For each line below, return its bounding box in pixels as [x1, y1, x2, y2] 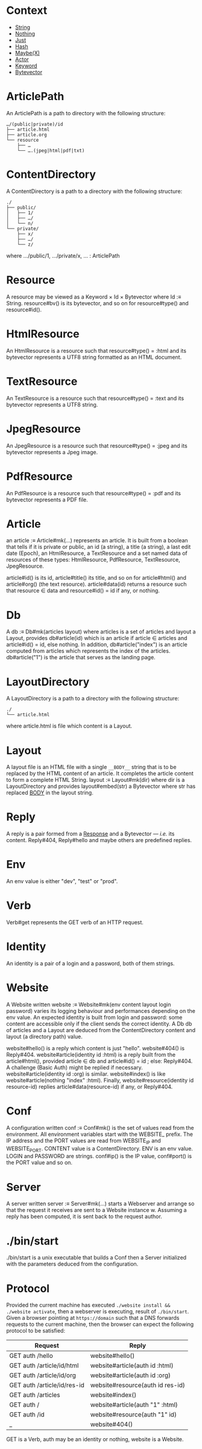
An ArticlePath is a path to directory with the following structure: [6, 109, 166, 116]
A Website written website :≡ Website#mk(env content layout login [6, 1001, 171, 1008]
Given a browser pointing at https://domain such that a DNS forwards [6, 1314, 180, 1322]
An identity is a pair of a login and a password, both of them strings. [6, 960, 175, 967]
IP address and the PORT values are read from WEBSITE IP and [6, 1137, 161, 1146]
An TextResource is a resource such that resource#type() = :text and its [6, 395, 185, 402]
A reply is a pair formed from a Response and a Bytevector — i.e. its [6, 830, 175, 837]
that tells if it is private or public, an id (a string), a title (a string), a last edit [6, 544, 191, 551]
